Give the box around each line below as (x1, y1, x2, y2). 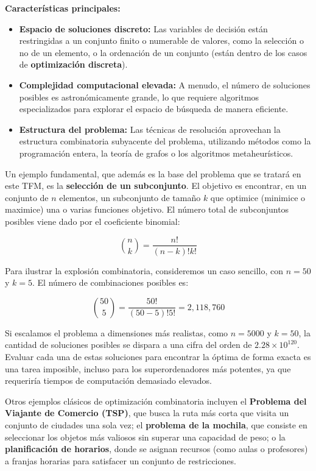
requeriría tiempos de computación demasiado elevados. (5, 374, 212, 387)
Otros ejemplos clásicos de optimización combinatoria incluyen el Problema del (5, 394, 307, 407)
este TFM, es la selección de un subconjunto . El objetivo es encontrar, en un (5, 179, 307, 192)
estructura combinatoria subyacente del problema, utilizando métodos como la (19, 135, 311, 147)
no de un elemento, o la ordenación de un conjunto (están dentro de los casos (19, 46, 307, 58)
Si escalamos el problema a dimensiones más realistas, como (5, 326, 228, 339)
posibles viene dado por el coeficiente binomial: (5, 214, 180, 227)
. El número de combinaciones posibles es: (32, 276, 189, 289)
